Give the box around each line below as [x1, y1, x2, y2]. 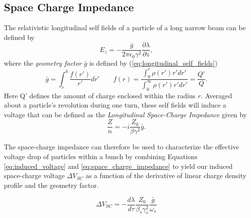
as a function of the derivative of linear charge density [85, 170, 247, 181]
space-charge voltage [4, 170, 65, 181]
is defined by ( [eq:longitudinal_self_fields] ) [89, 58, 217, 68]
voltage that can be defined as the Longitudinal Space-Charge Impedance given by [4, 109, 247, 119]
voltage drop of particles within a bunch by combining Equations [4, 151, 197, 161]
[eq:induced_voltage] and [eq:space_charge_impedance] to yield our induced [4, 161, 233, 171]
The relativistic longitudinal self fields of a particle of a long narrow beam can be [4, 22, 246, 33]
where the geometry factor [4, 58, 82, 68]
